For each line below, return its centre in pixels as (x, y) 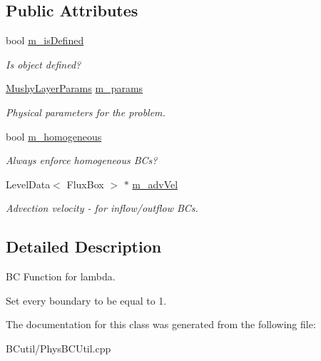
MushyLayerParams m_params (75, 88)
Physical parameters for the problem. (86, 112)
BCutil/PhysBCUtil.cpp (58, 348)
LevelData (28, 184)
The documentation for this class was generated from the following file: (161, 324)
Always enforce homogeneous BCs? (82, 160)
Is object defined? (44, 64)
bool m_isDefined (45, 40)
